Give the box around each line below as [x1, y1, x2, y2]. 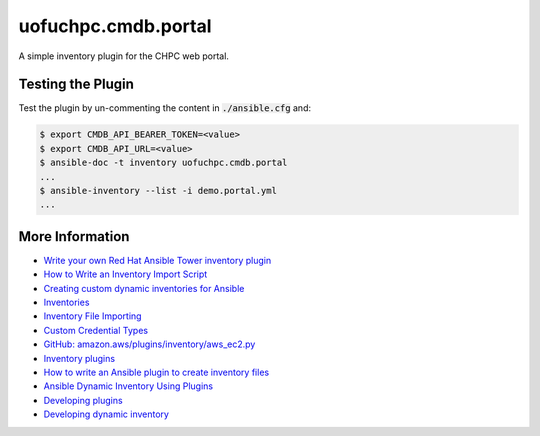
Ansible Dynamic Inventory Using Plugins [43, 380, 214, 392]
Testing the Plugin [18, 76, 135, 93]
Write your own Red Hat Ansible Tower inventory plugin [43, 254, 272, 266]
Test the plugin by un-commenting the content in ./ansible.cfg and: [18, 102, 312, 114]
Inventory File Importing [43, 310, 142, 322]
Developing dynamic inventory [43, 408, 170, 420]
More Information [18, 228, 130, 245]
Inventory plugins [43, 352, 115, 364]
